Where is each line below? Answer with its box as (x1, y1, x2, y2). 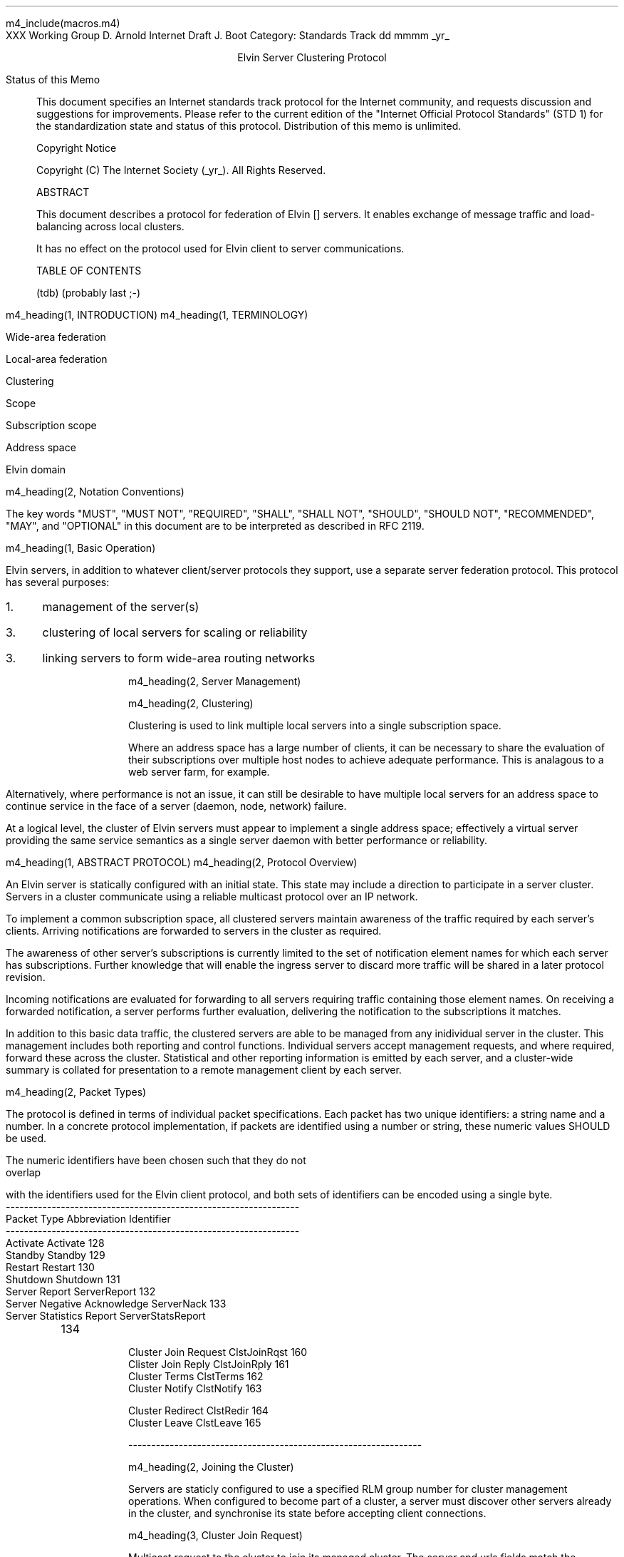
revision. (6, 971, 46, 983)
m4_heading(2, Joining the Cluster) (128, 1461, 294, 1473)
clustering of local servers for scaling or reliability (42, 625, 308, 639)
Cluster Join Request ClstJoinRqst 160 (128, 1346, 308, 1358)
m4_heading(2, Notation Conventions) (6, 485, 184, 498)
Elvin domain (6, 463, 66, 476)
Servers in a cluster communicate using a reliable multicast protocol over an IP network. (6, 890, 418, 903)
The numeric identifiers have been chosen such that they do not (6, 1154, 306, 1166)
